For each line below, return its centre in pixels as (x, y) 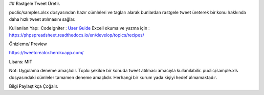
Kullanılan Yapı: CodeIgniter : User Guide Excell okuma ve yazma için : (79, 28)
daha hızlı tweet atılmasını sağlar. (42, 19)
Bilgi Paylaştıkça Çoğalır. (34, 86)
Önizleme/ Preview (28, 44)
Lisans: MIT (21, 62)
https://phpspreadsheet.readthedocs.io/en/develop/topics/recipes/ (77, 35)
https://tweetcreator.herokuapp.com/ (46, 53)
